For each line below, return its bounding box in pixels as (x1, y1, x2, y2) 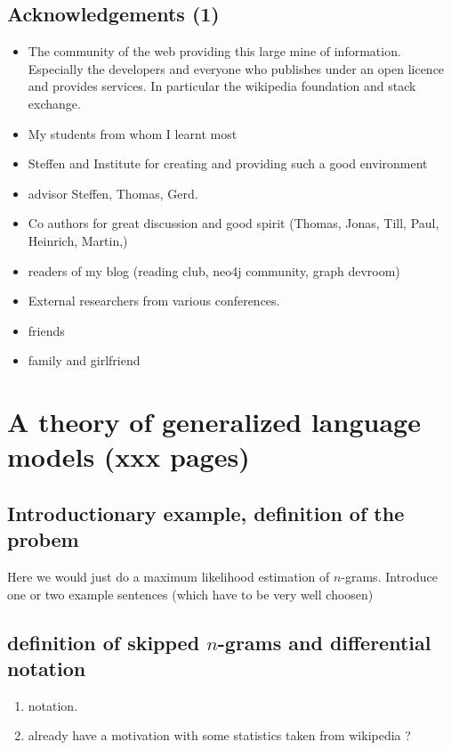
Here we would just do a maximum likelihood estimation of (7, 567, 330, 586)
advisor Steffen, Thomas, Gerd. (28, 183, 198, 202)
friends (28, 321, 65, 339)
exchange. (28, 94, 81, 112)
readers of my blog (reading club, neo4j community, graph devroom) (28, 261, 400, 280)
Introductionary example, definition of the (7, 499, 405, 526)
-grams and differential (217, 628, 431, 656)
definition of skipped (7, 628, 200, 656)
